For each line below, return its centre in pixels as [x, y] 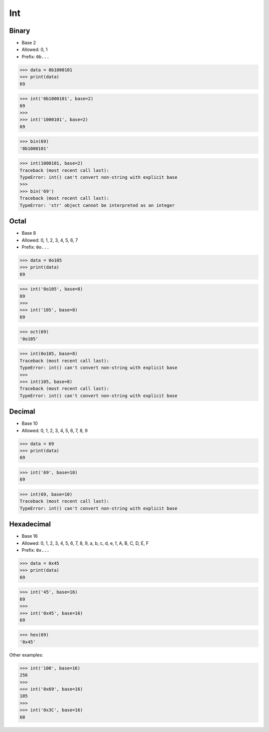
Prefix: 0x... [36, 550]
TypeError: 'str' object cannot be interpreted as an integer [97, 205]
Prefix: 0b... [36, 56]
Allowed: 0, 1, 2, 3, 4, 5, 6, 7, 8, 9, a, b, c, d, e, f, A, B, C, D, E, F [85, 543]
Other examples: [26, 655]
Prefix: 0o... [36, 247]
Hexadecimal [30, 524]
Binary [20, 31]
